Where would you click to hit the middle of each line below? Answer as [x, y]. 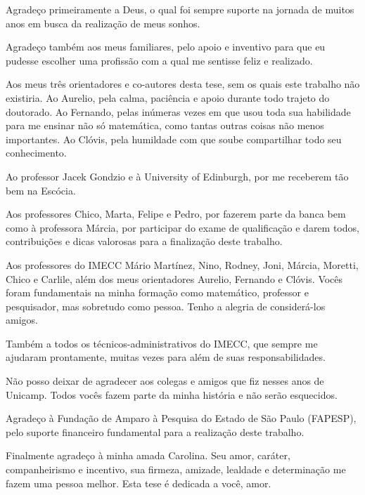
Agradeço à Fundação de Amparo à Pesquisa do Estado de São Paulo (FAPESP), [181, 418]
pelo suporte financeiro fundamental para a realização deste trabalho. [155, 431]
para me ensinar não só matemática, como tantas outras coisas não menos [165, 125]
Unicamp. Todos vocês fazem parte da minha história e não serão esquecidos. [172, 394]
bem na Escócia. [41, 190]
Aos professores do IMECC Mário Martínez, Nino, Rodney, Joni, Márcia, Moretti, [182, 264]
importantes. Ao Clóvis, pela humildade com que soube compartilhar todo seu [174, 139]
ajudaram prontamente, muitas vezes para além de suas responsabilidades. [166, 357]
